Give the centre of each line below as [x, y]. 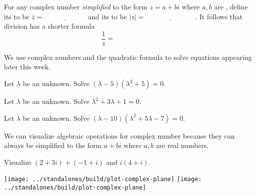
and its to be [107, 16]
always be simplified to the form [53, 145]
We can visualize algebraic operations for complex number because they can [120, 135]
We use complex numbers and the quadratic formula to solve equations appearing [128, 57]
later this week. [27, 67]
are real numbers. [182, 145]
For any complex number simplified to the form [76, 6]
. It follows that [219, 16]
